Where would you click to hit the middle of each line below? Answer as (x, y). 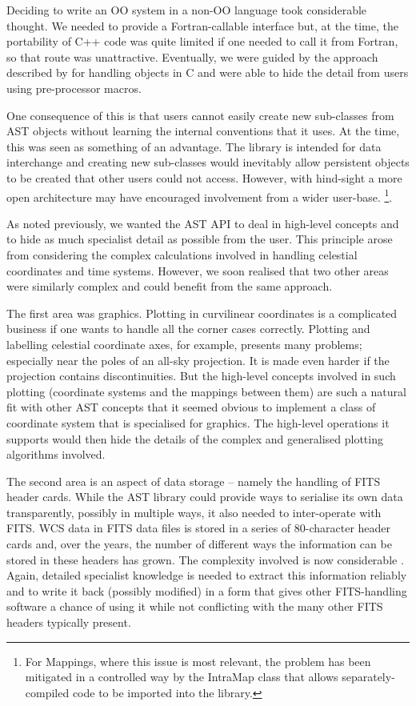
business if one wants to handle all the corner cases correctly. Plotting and (188, 329)
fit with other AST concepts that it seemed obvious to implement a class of (191, 407)
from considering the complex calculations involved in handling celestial (182, 254)
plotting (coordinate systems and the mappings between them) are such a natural (206, 391)
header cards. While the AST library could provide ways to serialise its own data (205, 497)
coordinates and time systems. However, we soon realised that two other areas (198, 270)
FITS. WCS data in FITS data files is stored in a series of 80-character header (199, 528)
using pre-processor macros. (74, 88)
